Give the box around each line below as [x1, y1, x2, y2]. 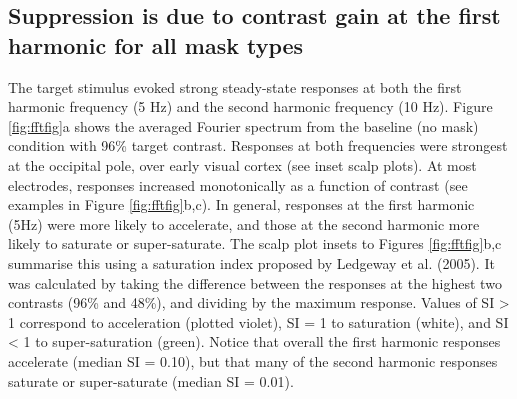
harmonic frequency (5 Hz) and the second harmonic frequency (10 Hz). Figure [8, 96, 493, 117]
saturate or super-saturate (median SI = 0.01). [8, 370, 294, 391]
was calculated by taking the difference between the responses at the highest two [8, 272, 502, 293]
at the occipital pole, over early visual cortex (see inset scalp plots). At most [8, 154, 477, 175]
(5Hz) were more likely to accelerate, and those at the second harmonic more [8, 213, 480, 234]
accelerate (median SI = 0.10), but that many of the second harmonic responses [8, 350, 498, 371]
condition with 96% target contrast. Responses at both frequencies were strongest [8, 135, 508, 156]
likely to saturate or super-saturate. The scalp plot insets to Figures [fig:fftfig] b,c [8, 233, 502, 254]
